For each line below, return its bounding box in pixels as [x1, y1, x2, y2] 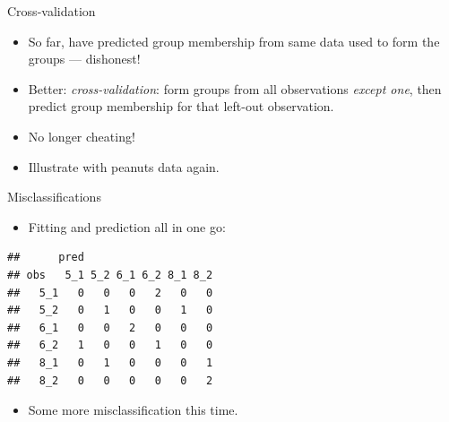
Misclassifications [7, 187, 101, 206]
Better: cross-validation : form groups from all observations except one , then [28, 79, 442, 98]
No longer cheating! [28, 126, 135, 145]
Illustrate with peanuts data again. [28, 157, 220, 176]
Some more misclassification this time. [28, 400, 238, 419]
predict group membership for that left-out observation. [28, 97, 334, 116]
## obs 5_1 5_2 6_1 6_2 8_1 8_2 [7, 268, 213, 281]
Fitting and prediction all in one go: [28, 217, 226, 236]
